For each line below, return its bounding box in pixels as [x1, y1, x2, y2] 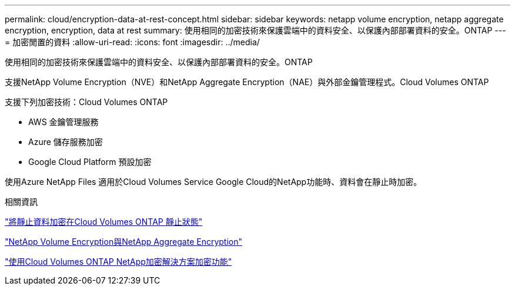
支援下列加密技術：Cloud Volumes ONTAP [5, 97, 168, 107]
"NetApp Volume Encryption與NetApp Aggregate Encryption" [5, 237, 243, 247]
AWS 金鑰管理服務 [28, 117, 99, 127]
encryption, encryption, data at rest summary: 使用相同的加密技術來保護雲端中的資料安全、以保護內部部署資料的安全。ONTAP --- [5, 25, 506, 35]
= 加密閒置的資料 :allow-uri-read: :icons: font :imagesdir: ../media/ [5, 37, 260, 47]
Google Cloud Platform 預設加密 [28, 157, 152, 167]
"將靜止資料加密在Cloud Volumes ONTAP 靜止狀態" [5, 217, 203, 227]
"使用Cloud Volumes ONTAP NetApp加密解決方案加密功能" [5, 257, 232, 267]
